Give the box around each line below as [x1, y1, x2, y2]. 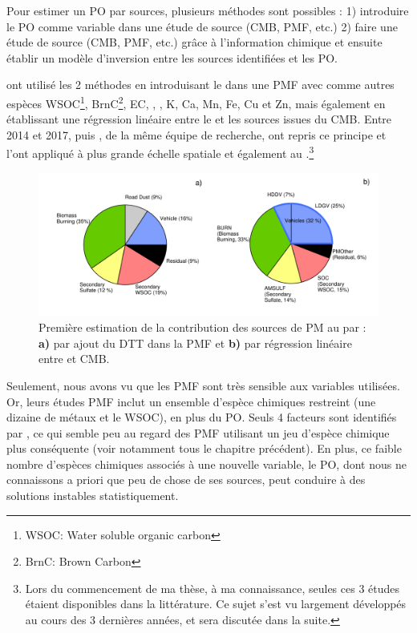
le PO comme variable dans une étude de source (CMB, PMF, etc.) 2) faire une [6, 18, 398, 34]
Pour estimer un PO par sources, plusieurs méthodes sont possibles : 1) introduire [6, 2, 409, 18]
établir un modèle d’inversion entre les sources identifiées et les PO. [6, 49, 338, 66]
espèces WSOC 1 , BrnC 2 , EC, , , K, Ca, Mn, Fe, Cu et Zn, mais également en [6, 92, 386, 111]
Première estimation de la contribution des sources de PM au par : [38, 319, 366, 336]
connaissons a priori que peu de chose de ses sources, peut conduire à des [6, 471, 366, 488]
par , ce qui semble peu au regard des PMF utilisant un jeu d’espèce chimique [6, 424, 390, 441]
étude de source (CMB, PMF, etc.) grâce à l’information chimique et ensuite [6, 34, 383, 50]
